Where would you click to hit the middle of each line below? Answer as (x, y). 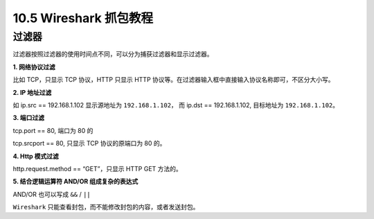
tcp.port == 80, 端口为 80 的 (53, 130)
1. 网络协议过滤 (34, 67)
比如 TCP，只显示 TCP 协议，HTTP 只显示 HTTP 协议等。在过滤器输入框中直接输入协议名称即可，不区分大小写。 (174, 80)
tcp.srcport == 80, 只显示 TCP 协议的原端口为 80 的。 (89, 143)
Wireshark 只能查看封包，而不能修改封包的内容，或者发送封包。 (106, 207)
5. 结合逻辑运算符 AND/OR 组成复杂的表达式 (75, 182)
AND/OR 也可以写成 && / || (52, 194)
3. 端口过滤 (29, 118)
